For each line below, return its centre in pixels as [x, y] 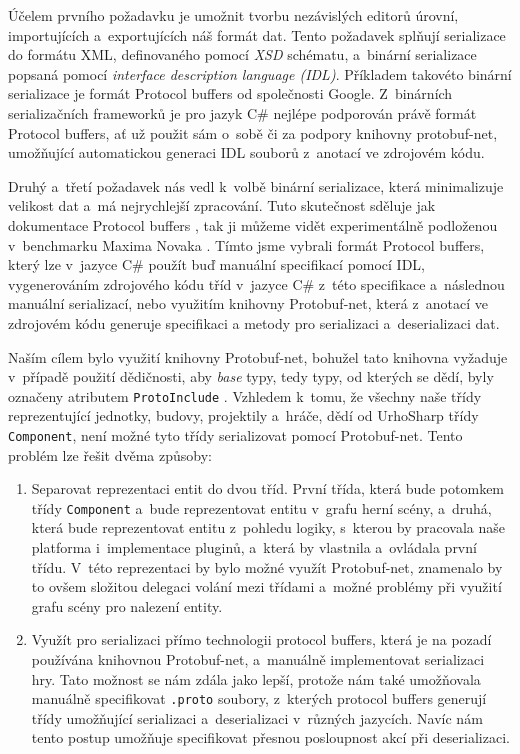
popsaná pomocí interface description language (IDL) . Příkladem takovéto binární [260, 73]
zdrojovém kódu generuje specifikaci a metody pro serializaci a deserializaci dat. [254, 322]
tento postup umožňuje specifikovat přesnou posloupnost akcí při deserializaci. [270, 737]
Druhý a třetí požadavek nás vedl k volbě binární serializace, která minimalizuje [256, 185]
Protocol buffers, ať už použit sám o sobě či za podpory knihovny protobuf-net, [253, 132]
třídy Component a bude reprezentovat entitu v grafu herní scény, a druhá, [261, 507]
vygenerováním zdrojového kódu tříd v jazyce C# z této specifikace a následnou [256, 283]
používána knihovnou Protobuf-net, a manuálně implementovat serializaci [258, 659]
